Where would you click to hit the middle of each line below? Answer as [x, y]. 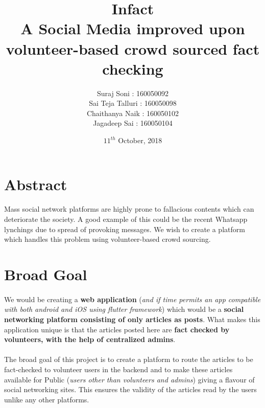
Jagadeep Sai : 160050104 [133, 123]
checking [133, 68]
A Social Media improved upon [133, 28]
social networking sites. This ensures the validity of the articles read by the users [130, 389]
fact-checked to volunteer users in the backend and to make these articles [118, 369]
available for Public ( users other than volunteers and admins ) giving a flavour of [129, 379]
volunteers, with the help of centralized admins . [90, 339]
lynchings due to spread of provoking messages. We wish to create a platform [125, 229]
